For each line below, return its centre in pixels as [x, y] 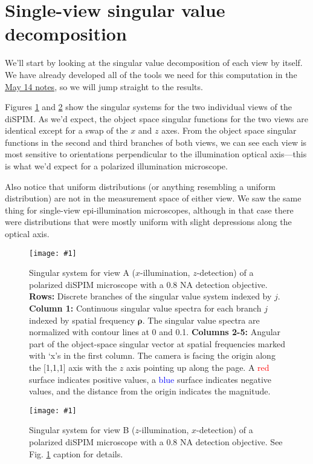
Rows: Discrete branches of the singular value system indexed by [150, 296]
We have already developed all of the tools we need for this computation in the [151, 74]
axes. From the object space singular [229, 130]
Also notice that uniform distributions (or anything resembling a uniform [140, 186]
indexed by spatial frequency [82, 320]
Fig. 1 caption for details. [76, 453]
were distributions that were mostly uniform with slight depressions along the [148, 222]
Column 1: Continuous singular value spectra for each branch [145, 308]
